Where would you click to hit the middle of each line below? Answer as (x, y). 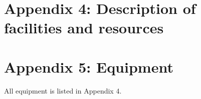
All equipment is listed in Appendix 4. (63, 90)
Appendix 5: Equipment (89, 66)
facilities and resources (84, 28)
